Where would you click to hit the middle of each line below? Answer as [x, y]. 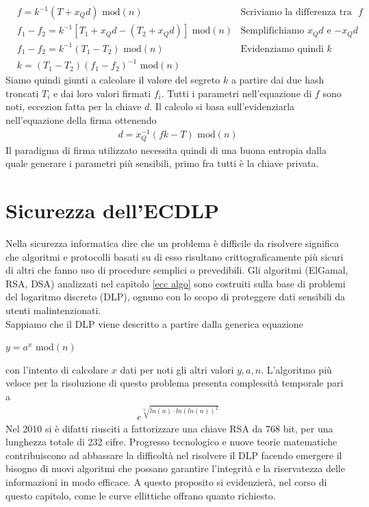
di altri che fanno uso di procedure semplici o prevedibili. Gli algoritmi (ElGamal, [177, 270]
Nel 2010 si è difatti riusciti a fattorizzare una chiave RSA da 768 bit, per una [169, 428]
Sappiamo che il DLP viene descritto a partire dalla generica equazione [154, 323]
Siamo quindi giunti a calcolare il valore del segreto [113, 80]
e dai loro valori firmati [102, 93]
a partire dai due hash [278, 80]
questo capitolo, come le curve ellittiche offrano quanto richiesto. [141, 495]
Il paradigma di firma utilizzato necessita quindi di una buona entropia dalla [166, 149]
